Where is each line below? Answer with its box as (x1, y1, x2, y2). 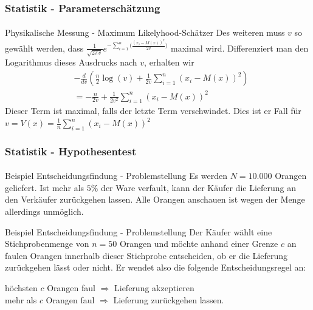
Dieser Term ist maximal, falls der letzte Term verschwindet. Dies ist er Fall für (5, 104, 301, 117)
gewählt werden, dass (5, 41, 84, 54)
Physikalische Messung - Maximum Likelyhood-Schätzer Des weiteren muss (5, 26, 285, 39)
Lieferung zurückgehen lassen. (113, 293, 224, 306)
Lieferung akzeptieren (114, 281, 194, 294)
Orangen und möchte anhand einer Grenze (119, 237, 278, 250)
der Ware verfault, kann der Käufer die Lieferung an (101, 181, 297, 194)
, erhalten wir (144, 56, 194, 69)
